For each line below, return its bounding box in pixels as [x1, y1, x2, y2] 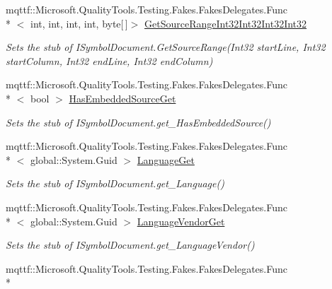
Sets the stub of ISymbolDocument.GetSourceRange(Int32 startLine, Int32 [6, 40, 326, 54]
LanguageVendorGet [137, 213, 225, 228]
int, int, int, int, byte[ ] [30, 16, 128, 30]
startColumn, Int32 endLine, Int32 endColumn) [6, 53, 213, 68]
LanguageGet [137, 152, 195, 167]
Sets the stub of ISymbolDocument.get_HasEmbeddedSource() [6, 114, 271, 129]
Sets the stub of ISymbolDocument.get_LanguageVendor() [6, 237, 255, 252]
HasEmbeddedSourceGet [69, 90, 176, 105]
